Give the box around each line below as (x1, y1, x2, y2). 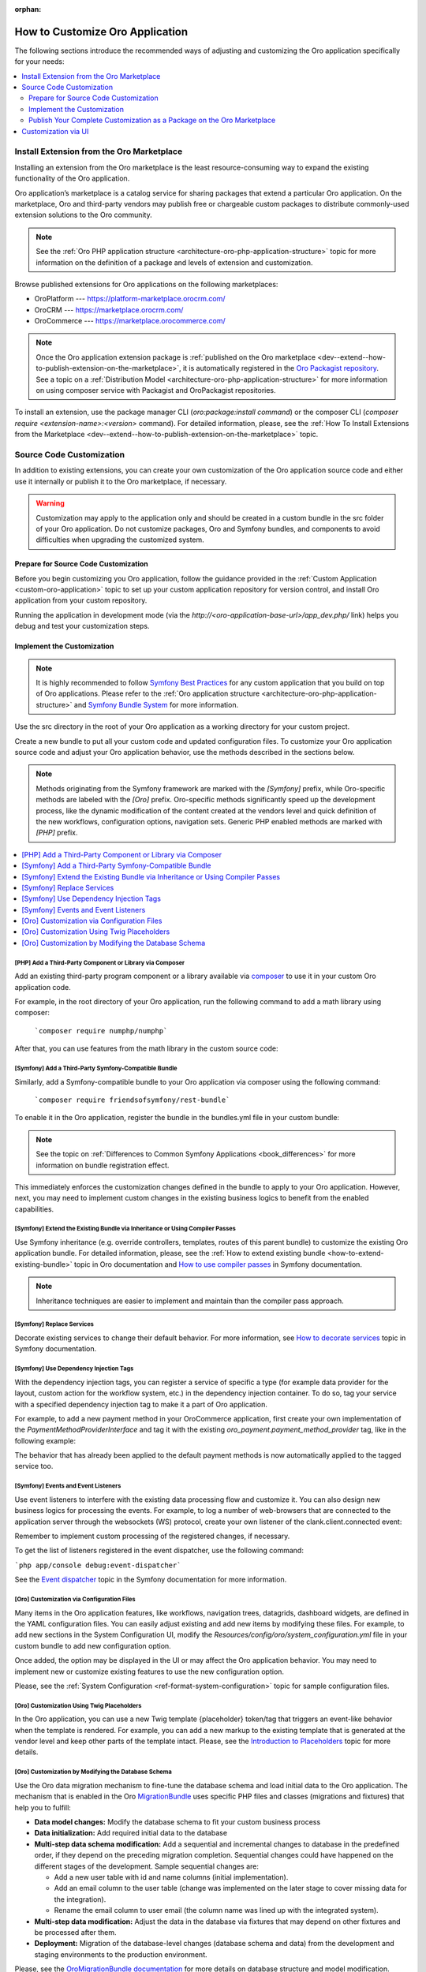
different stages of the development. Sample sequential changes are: (34, 1862, 260, 1871)
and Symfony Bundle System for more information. (73, 700, 239, 709)
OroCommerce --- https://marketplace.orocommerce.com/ (34, 316, 226, 326)
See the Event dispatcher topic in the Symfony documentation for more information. (14, 1574, 287, 1585)
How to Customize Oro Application (14, 24, 189, 39)
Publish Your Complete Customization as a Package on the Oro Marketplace (28, 115, 276, 125)
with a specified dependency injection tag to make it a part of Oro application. (14, 1399, 267, 1409)
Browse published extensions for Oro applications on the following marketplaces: (14, 279, 278, 289)
